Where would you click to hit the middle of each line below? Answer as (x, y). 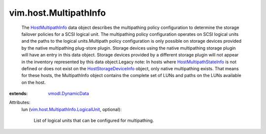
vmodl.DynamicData (68, 94)
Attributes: (20, 103)
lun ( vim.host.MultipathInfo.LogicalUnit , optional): (71, 109)
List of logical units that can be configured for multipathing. (94, 121)
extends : (18, 94)
